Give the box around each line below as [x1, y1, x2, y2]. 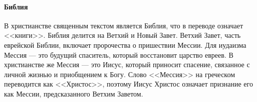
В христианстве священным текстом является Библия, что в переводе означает [4, 20, 243, 30]
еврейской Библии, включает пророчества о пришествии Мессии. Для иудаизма [4, 39, 246, 50]
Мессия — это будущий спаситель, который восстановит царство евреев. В [4, 49, 233, 60]
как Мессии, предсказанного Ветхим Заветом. [4, 88, 143, 99]
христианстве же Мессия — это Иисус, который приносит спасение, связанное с [4, 59, 250, 70]
